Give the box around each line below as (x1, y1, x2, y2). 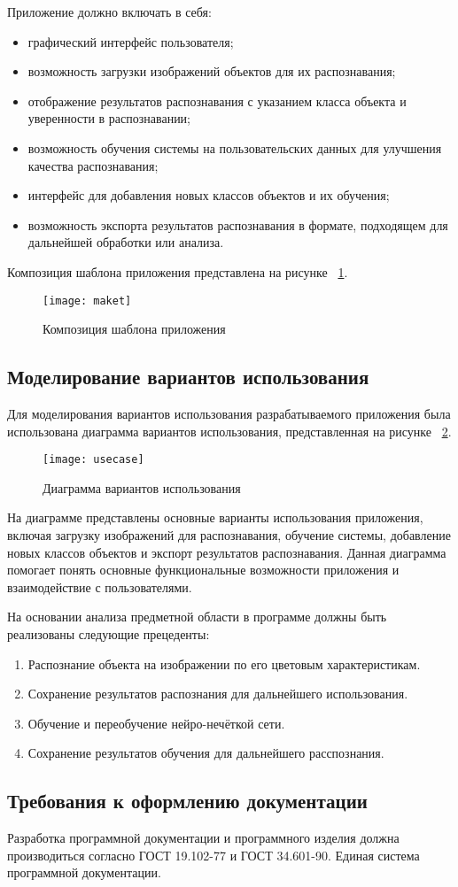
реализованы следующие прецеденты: (7, 624, 210, 643)
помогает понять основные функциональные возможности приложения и (7, 560, 400, 579)
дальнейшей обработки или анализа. (27, 233, 224, 251)
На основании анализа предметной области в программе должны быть (7, 607, 387, 626)
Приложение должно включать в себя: (7, 3, 212, 20)
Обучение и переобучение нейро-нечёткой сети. (27, 713, 285, 732)
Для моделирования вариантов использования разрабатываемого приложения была (7, 404, 451, 422)
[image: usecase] (43, 453, 144, 467)
